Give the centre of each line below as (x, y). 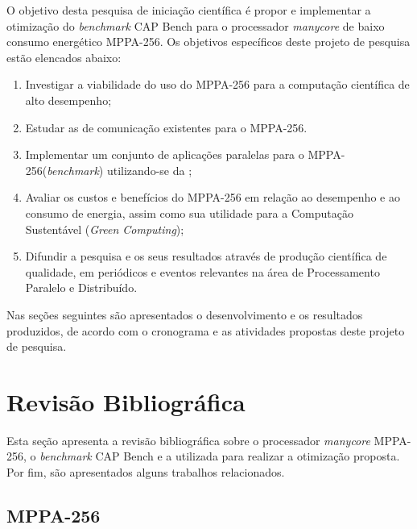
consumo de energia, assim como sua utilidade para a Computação (189, 212)
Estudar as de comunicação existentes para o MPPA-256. (166, 127)
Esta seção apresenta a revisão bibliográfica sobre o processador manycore (188, 440)
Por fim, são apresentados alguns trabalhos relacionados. (146, 472)
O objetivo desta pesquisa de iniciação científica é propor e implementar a (189, 10)
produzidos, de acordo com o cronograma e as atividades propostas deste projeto (206, 330)
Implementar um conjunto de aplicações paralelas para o (165, 154)
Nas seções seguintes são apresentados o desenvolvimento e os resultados (185, 314)
